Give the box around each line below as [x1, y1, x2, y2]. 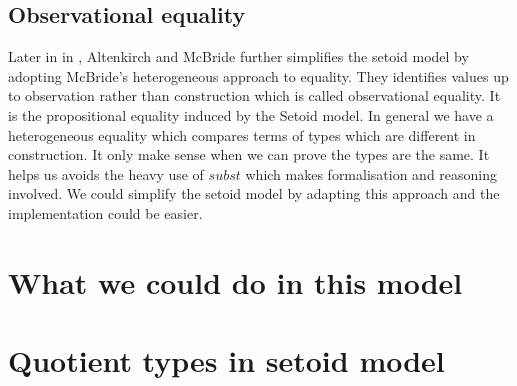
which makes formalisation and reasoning [245, 163, 498, 184]
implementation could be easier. [8, 202, 203, 223]
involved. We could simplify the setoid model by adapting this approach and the [8, 183, 500, 204]
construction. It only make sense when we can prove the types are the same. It [8, 144, 490, 165]
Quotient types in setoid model [8, 340, 445, 381]
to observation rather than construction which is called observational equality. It [8, 85, 501, 106]
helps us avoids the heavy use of [8, 163, 204, 184]
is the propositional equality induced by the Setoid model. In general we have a [8, 104, 494, 125]
